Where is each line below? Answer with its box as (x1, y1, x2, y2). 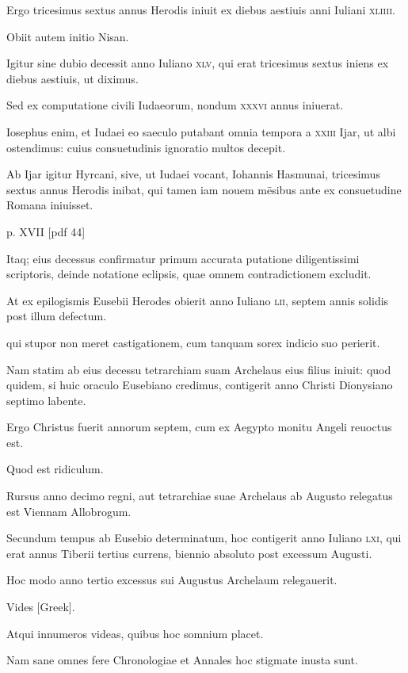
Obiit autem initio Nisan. (6, 28, 129, 44)
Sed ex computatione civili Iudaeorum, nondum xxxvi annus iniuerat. (6, 97, 344, 113)
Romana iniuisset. (6, 197, 93, 213)
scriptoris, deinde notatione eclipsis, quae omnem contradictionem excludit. (6, 266, 372, 282)
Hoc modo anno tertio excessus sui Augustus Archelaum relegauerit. (6, 572, 337, 588)
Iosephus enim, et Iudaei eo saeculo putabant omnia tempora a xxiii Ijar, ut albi (6, 123, 396, 140)
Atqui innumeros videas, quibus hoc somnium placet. (6, 625, 264, 641)
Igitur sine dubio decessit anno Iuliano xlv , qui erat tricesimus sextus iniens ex (6, 55, 389, 71)
